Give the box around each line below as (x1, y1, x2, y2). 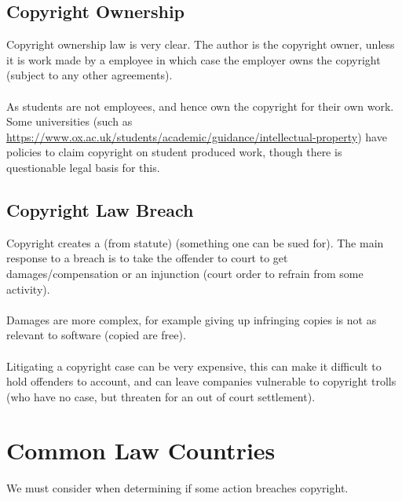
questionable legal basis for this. (6, 159, 160, 175)
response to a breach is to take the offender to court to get (6, 250, 288, 266)
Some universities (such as (6, 113, 133, 130)
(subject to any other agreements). (6, 67, 173, 83)
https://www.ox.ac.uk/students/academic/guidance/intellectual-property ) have (6, 128, 387, 144)
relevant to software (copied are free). (6, 327, 186, 343)
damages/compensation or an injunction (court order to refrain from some (6, 265, 364, 281)
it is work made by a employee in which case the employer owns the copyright (6, 51, 381, 68)
